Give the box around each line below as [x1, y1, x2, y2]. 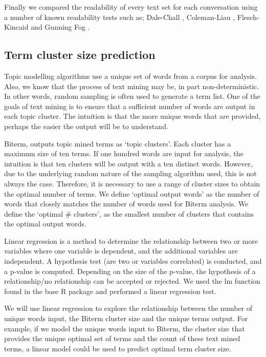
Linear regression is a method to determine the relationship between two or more [4, 235, 258, 246]
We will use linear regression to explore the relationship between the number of [4, 303, 253, 313]
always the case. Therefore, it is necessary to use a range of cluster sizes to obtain [4, 178, 260, 188]
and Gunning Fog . [31, 22, 90, 32]
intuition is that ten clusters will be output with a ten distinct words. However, [4, 158, 253, 169]
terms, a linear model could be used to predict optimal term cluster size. [4, 343, 231, 353]
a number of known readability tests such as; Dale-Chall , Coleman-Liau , [4, 11, 235, 22]
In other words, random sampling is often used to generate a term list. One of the [4, 91, 260, 101]
